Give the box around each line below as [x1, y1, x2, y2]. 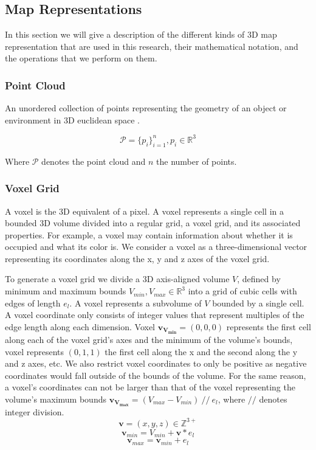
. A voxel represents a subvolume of [69, 296, 202, 309]
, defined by [237, 272, 281, 285]
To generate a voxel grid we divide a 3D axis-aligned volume [5, 272, 230, 285]
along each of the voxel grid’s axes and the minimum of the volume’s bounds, [5, 333, 293, 345]
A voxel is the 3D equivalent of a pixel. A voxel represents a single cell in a [5, 204, 284, 217]
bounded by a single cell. [212, 296, 304, 309]
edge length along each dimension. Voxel [5, 320, 156, 333]
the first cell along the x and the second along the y [105, 345, 298, 358]
